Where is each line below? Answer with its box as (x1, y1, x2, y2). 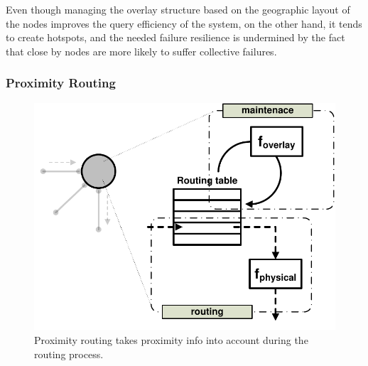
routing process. (34, 346, 104, 361)
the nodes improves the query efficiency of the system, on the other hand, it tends (6, 16, 362, 31)
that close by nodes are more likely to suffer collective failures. (6, 43, 277, 58)
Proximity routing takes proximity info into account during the (34, 333, 308, 348)
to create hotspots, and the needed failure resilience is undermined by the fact (6, 30, 345, 45)
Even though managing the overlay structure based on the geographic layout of (6, 2, 350, 16)
